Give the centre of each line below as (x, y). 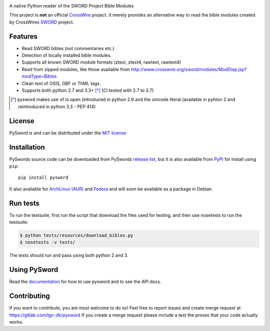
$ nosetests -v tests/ (47, 242)
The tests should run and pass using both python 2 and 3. (69, 255)
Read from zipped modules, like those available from (76, 69)
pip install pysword (43, 178)
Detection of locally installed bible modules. (67, 56)
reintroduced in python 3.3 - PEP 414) (57, 106)
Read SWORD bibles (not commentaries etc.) (68, 48)
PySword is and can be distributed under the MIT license (68, 133)
